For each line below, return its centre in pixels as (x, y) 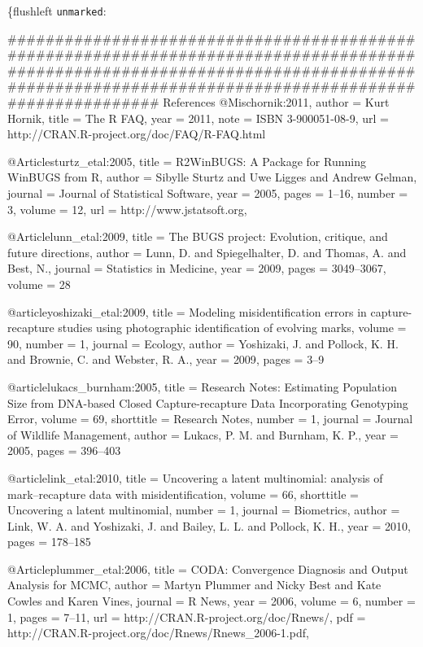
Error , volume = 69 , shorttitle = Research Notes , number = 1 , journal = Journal (210, 419)
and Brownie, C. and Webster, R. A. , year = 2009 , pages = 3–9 (166, 359)
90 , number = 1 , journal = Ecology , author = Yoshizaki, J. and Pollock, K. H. (203, 343)
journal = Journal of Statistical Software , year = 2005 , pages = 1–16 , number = (208, 193)
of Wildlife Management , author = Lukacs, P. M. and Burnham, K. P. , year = (203, 434)
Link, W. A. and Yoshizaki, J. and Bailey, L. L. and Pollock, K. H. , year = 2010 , (209, 525)
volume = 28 (39, 284)
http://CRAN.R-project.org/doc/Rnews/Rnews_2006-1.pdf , (158, 633)
